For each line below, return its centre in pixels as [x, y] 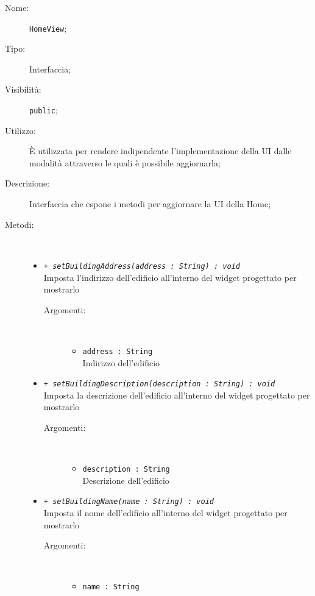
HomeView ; [48, 28]
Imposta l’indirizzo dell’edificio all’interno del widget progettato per [170, 277]
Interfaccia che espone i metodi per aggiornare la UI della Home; [150, 204]
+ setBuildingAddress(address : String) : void [142, 266]
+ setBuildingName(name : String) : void [129, 502]
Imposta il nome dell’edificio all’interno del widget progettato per [165, 513]
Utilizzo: [20, 130]
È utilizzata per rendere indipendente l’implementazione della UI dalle [161, 151]
